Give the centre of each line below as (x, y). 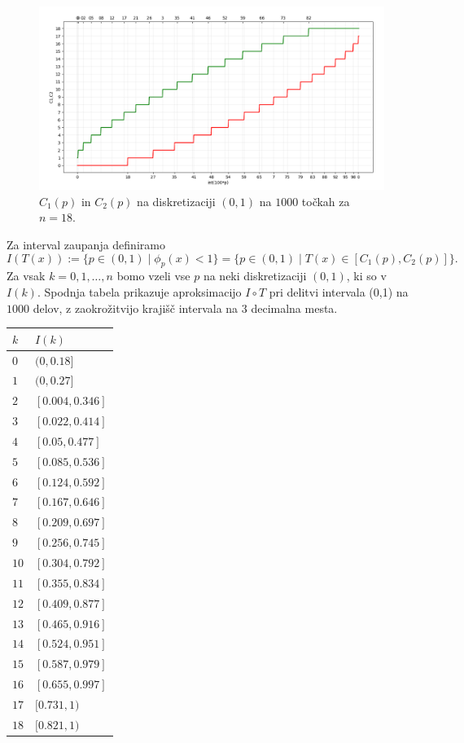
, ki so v (366, 276)
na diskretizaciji (176, 201)
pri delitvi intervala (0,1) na (339, 292)
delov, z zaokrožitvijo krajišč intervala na (136, 308)
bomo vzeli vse (153, 276)
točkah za (326, 201)
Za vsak (26, 276)
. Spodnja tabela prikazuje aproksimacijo (139, 292)
